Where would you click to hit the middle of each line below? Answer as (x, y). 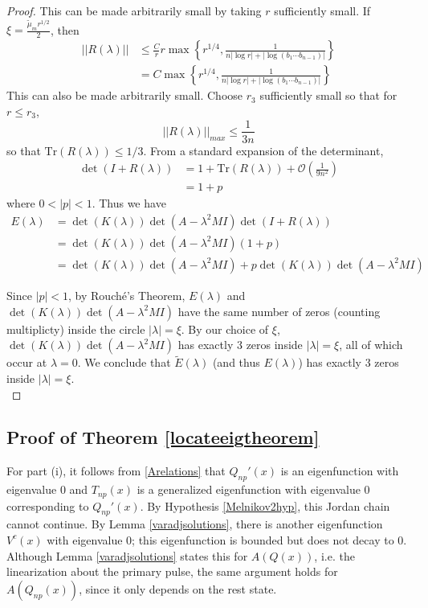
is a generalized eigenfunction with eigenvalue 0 (253, 489)
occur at (27, 362)
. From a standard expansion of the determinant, (263, 150)
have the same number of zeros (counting (279, 311)
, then (65, 29)
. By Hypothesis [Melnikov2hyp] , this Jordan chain (265, 505)
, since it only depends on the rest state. (178, 588)
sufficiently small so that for (328, 95)
